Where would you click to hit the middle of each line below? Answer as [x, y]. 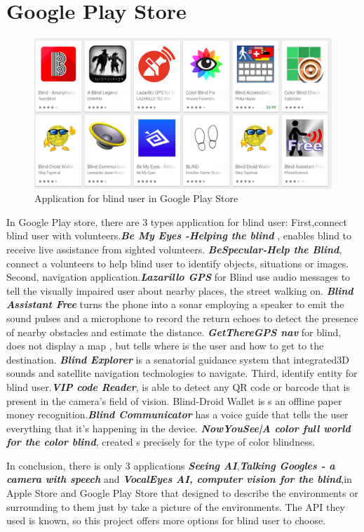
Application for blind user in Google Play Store [136, 198]
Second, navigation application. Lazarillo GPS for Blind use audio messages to [178, 277]
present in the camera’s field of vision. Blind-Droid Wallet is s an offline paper [174, 400]
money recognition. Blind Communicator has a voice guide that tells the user [177, 414]
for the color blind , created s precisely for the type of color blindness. [161, 442]
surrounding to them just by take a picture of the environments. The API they [176, 506]
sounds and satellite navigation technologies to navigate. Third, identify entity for [182, 373]
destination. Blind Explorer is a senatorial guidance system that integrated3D [178, 359]
